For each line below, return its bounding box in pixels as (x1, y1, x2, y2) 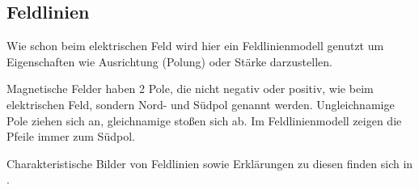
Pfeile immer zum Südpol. (6, 128, 135, 145)
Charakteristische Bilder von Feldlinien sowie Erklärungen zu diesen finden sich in (6, 154, 413, 171)
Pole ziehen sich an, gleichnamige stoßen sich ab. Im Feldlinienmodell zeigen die (6, 112, 402, 129)
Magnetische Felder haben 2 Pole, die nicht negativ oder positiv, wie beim (6, 80, 374, 97)
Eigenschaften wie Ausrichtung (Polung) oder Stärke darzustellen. (6, 53, 332, 70)
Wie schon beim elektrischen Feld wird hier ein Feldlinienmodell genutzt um (6, 37, 384, 54)
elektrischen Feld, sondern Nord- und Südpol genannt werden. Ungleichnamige (6, 95, 395, 112)
